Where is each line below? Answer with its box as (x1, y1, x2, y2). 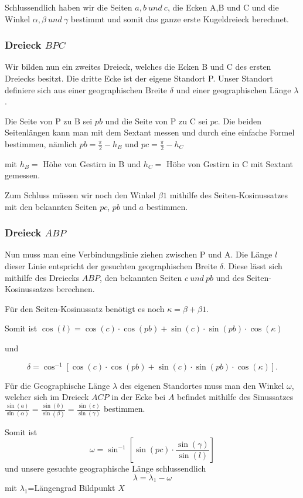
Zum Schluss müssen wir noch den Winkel (5, 188, 156, 201)
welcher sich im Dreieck (5, 391, 89, 403)
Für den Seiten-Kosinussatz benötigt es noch (5, 302, 165, 314)
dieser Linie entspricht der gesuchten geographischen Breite (5, 259, 217, 272)
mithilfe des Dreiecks (5, 271, 80, 283)
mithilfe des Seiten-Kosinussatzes (169, 188, 288, 201)
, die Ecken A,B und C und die (167, 1, 279, 13)
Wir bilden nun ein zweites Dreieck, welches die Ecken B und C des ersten (5, 60, 271, 73)
